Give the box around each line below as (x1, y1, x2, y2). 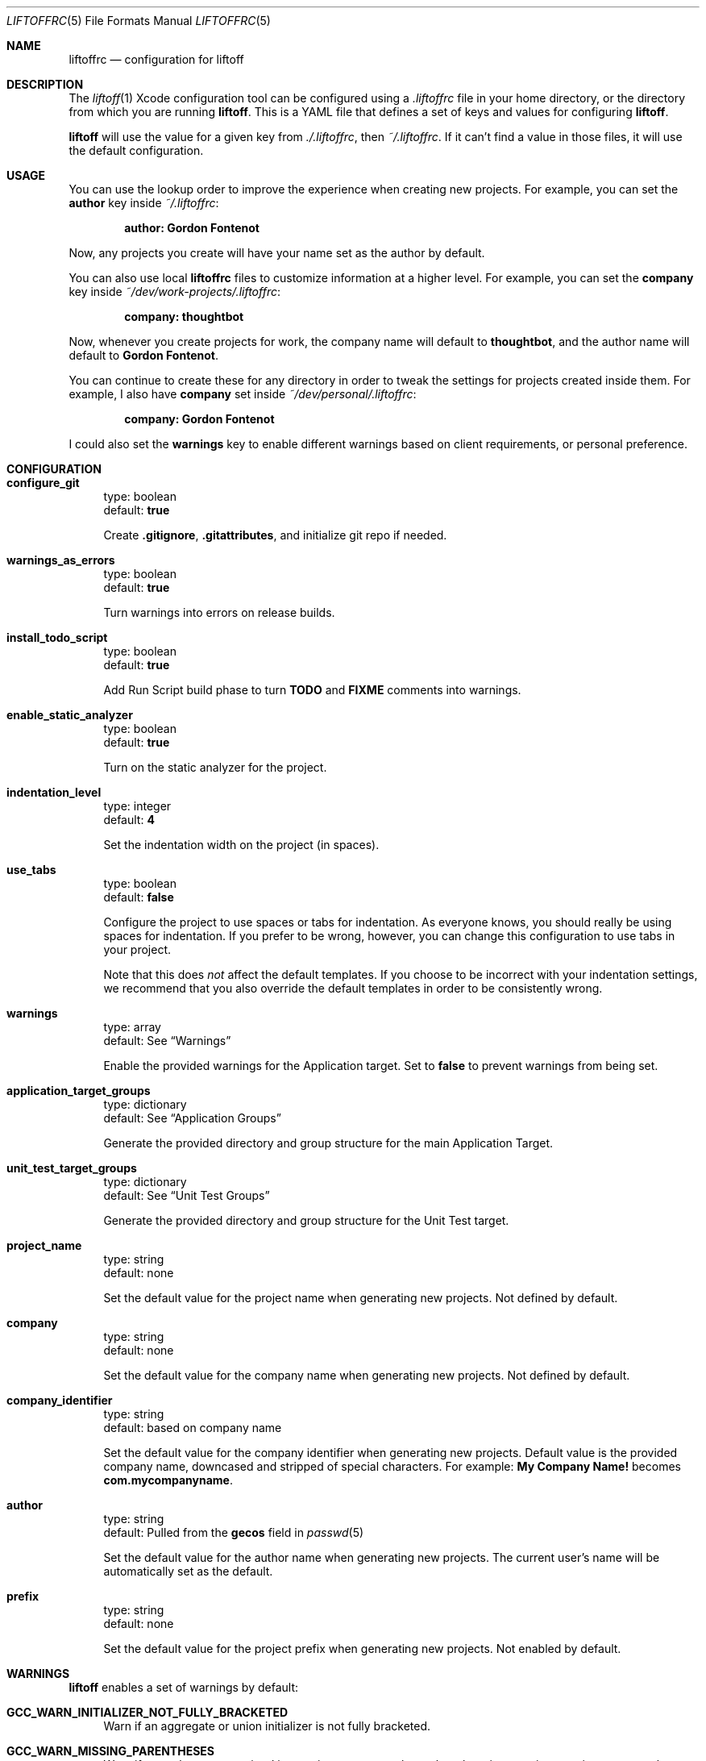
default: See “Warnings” (103, 1034, 231, 1047)
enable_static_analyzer (6, 708, 133, 722)
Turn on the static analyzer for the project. (103, 760, 327, 774)
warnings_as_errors (6, 553, 115, 567)
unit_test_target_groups (6, 1161, 137, 1175)
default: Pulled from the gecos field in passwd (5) (103, 1526, 364, 1539)
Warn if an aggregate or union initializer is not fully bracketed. (103, 1719, 431, 1733)
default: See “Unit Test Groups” (103, 1189, 270, 1202)
